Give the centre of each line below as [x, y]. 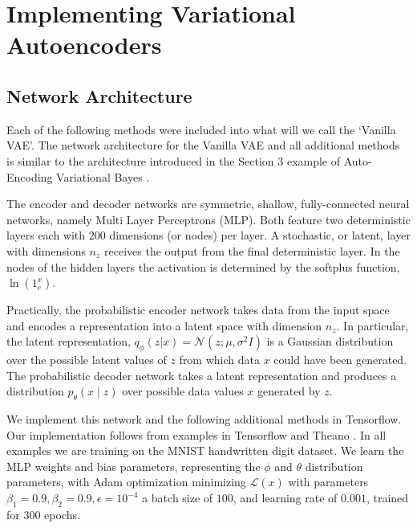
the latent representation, [69, 341]
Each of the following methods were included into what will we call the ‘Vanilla [201, 129]
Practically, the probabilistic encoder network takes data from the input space [198, 310]
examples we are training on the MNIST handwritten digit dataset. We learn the [205, 450]
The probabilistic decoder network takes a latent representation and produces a [202, 375]
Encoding [30, 176]
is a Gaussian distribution [330, 341]
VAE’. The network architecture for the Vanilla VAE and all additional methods [203, 145]
